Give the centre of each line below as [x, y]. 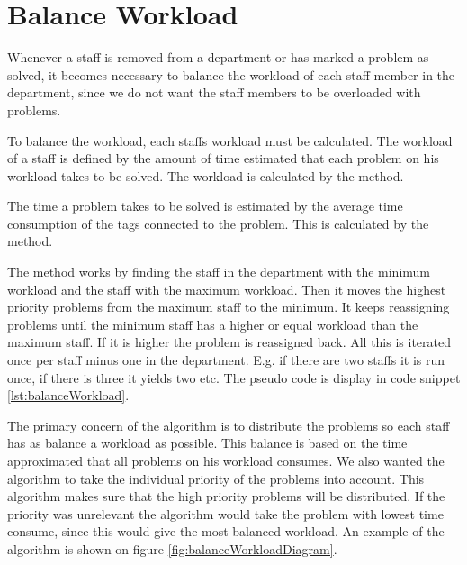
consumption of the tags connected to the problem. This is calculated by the [218, 223]
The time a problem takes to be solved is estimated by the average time [205, 206]
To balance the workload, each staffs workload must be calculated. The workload [230, 140]
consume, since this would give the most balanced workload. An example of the [226, 531]
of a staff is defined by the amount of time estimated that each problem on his [223, 158]
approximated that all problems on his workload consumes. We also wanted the [226, 460]
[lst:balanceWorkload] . [68, 395]
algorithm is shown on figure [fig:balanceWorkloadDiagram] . [172, 548]
